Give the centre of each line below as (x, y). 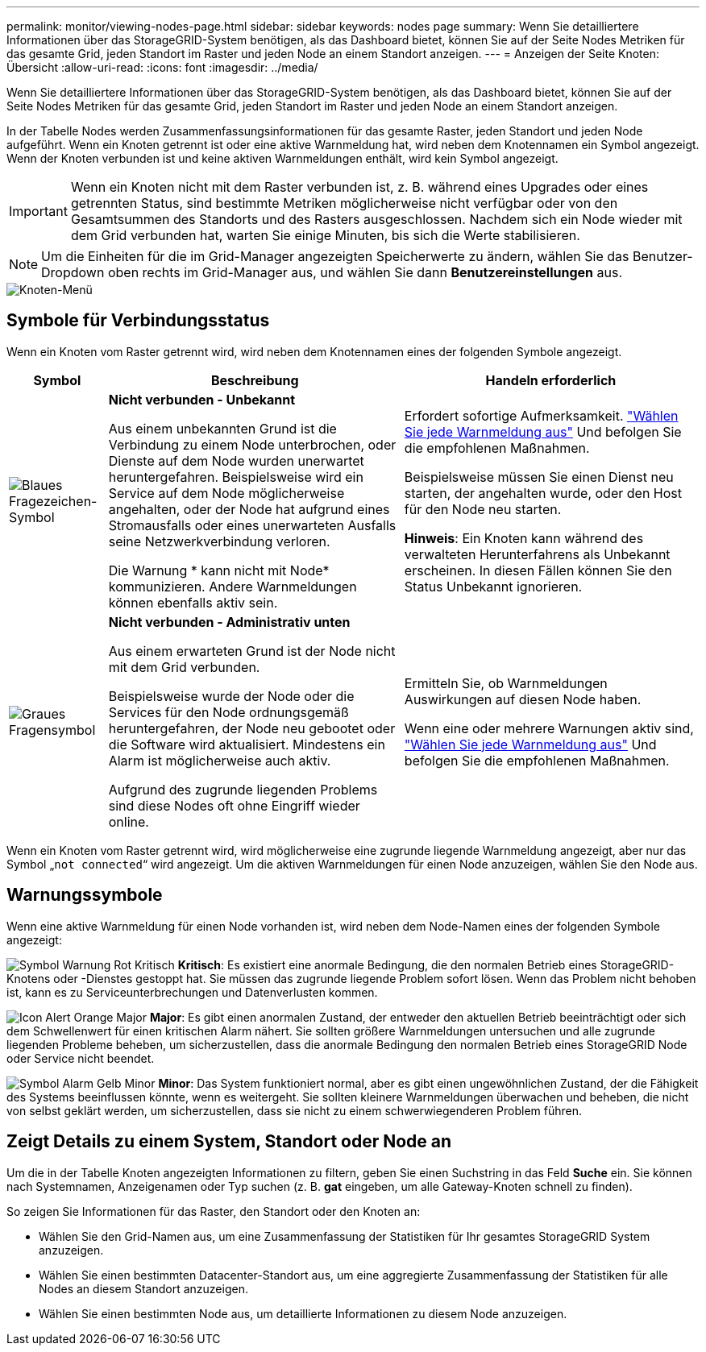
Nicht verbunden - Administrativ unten (229, 622)
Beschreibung (255, 380)
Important (38, 211)
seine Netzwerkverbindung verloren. (219, 541)
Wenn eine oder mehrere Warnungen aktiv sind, (549, 728)
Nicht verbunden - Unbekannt (202, 399)
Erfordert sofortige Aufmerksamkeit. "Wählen (541, 415)
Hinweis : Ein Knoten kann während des (524, 538)
